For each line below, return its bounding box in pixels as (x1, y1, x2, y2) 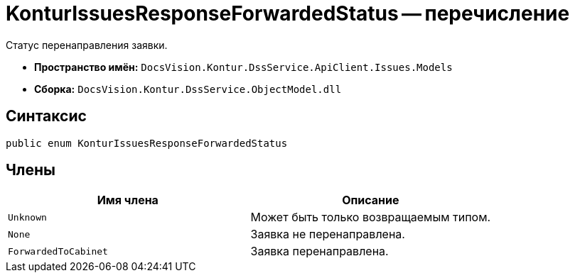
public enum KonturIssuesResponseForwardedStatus (6, 137, 288, 149)
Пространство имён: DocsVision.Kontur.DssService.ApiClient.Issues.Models (34, 60, 453, 73)
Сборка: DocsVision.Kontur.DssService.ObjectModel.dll (34, 82, 342, 95)
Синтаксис (6, 107, 87, 126)
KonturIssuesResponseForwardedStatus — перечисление (6, 1, 570, 26)
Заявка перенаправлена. (250, 244, 389, 259)
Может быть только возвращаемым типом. (250, 210, 491, 225)
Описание (342, 193, 399, 208)
